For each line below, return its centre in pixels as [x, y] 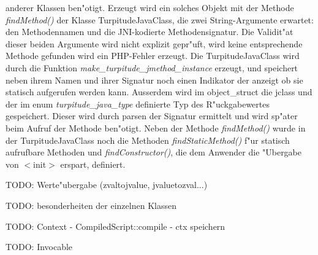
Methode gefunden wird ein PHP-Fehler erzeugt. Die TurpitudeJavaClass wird [153, 56]
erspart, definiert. [93, 164]
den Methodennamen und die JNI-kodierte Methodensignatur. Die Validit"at [150, 32]
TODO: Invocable [39, 247]
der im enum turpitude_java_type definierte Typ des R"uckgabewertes [138, 104]
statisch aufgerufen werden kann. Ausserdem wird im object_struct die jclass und [159, 92]
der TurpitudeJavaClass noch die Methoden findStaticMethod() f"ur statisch [148, 140]
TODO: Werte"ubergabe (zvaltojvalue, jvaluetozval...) [107, 185]
